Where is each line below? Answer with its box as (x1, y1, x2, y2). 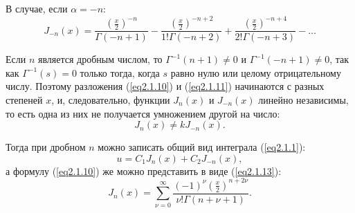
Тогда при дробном (6, 140, 86, 154)
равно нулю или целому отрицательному (170, 65, 341, 80)
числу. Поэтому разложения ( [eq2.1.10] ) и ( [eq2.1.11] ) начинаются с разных (6, 79, 325, 93)
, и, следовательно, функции (51, 92, 170, 106)
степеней (6, 92, 43, 106)
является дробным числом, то (37, 52, 163, 66)
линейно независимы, (258, 92, 349, 106)
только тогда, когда (80, 65, 160, 80)
